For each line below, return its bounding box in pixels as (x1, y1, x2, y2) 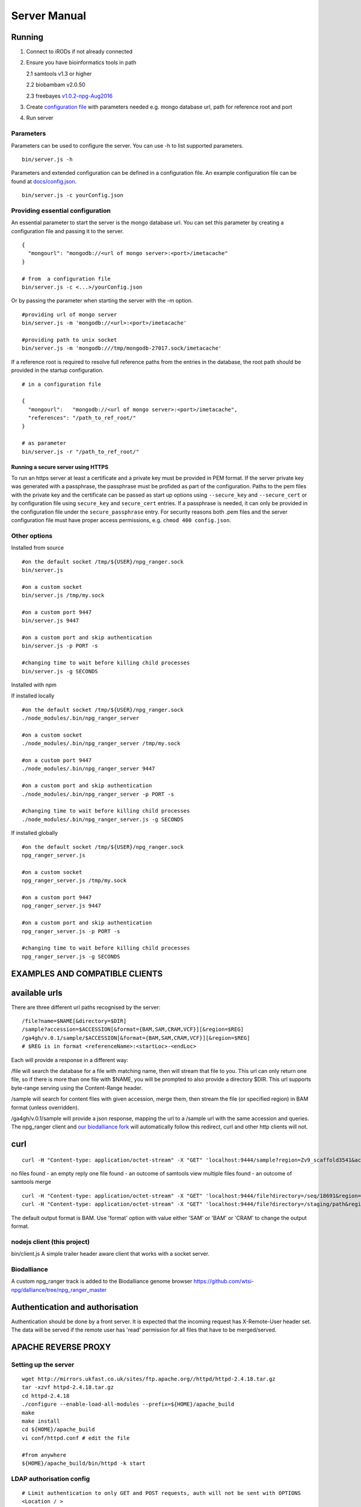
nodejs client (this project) (11, 1238, 90, 1246)
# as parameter (22, 440, 67, 447)
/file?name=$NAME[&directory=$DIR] (22, 1018, 127, 1024)
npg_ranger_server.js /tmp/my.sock (22, 877, 127, 884)
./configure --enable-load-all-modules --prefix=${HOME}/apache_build (22, 1401, 235, 1408)
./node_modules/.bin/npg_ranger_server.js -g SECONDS (22, 816, 184, 823)
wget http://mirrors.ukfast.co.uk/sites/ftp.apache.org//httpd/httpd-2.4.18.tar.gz (22, 1375, 276, 1382)
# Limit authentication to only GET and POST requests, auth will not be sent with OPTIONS (22, 1490, 301, 1496)
